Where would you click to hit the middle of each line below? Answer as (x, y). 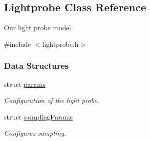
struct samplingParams (38, 116)
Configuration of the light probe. (52, 100)
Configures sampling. (35, 133)
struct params (25, 84)
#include (18, 44)
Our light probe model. (39, 28)
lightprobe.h (60, 44)
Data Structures (36, 66)
